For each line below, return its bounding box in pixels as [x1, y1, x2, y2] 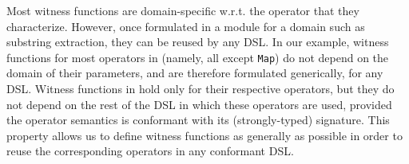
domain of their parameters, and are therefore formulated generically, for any [6, 64, 383, 81]
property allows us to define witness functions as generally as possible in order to [6, 127, 403, 143]
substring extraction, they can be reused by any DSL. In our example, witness [6, 33, 389, 50]
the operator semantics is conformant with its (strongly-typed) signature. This [6, 111, 390, 128]
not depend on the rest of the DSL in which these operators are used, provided [6, 96, 392, 112]
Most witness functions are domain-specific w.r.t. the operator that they [6, 2, 359, 18]
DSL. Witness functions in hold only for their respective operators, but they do [6, 80, 395, 97]
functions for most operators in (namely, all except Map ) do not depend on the [6, 49, 389, 65]
